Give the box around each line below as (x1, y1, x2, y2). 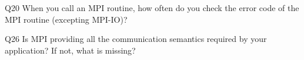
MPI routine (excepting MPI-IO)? (5, 13, 128, 25)
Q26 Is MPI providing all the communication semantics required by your (5, 33, 267, 45)
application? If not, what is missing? (5, 44, 136, 56)
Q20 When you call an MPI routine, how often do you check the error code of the (5, 2, 299, 13)
